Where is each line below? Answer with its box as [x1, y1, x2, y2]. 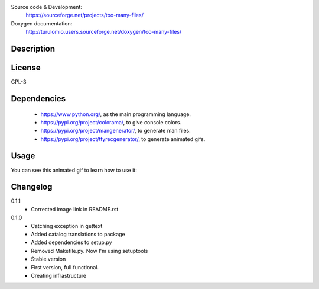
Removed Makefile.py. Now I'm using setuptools [31, 247, 148, 254]
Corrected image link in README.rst [31, 205, 119, 213]
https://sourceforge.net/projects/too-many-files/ [25, 12, 144, 19]
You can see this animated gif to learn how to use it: [11, 166, 137, 174]
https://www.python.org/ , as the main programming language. [40, 110, 191, 118]
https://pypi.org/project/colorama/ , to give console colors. [40, 118, 182, 126]
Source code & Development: [11, 4, 83, 10]
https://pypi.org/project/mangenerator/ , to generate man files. [40, 127, 191, 134]
